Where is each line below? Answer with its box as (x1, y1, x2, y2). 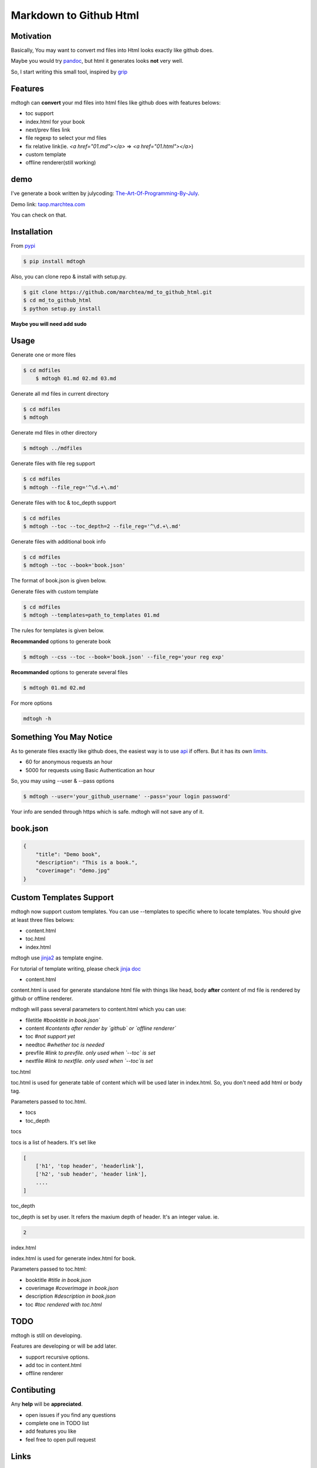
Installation (11, 227, 53, 237)
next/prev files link (25, 126, 70, 133)
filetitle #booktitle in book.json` (25, 1016, 100, 1023)
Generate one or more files (11, 351, 76, 358)
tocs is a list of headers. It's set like (11, 1139, 96, 1146)
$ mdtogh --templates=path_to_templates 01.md (23, 612, 160, 619)
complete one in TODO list (25, 1420, 89, 1426)
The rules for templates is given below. (11, 627, 105, 634)
